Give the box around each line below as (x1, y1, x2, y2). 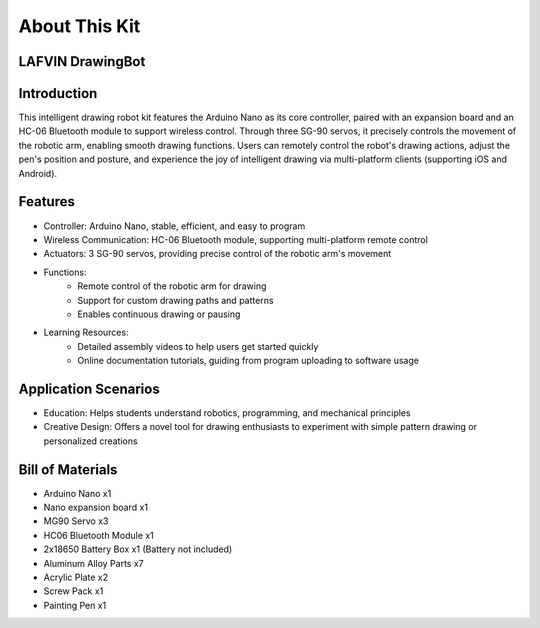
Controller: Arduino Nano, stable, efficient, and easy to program (43, 220, 306, 232)
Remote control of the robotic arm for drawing (77, 280, 267, 292)
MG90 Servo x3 (43, 515, 109, 527)
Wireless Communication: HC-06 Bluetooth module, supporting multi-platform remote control (43, 233, 429, 245)
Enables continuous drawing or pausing (77, 308, 241, 320)
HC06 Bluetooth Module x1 (43, 529, 154, 541)
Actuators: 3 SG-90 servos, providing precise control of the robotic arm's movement (43, 248, 392, 260)
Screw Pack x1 (43, 585, 104, 597)
